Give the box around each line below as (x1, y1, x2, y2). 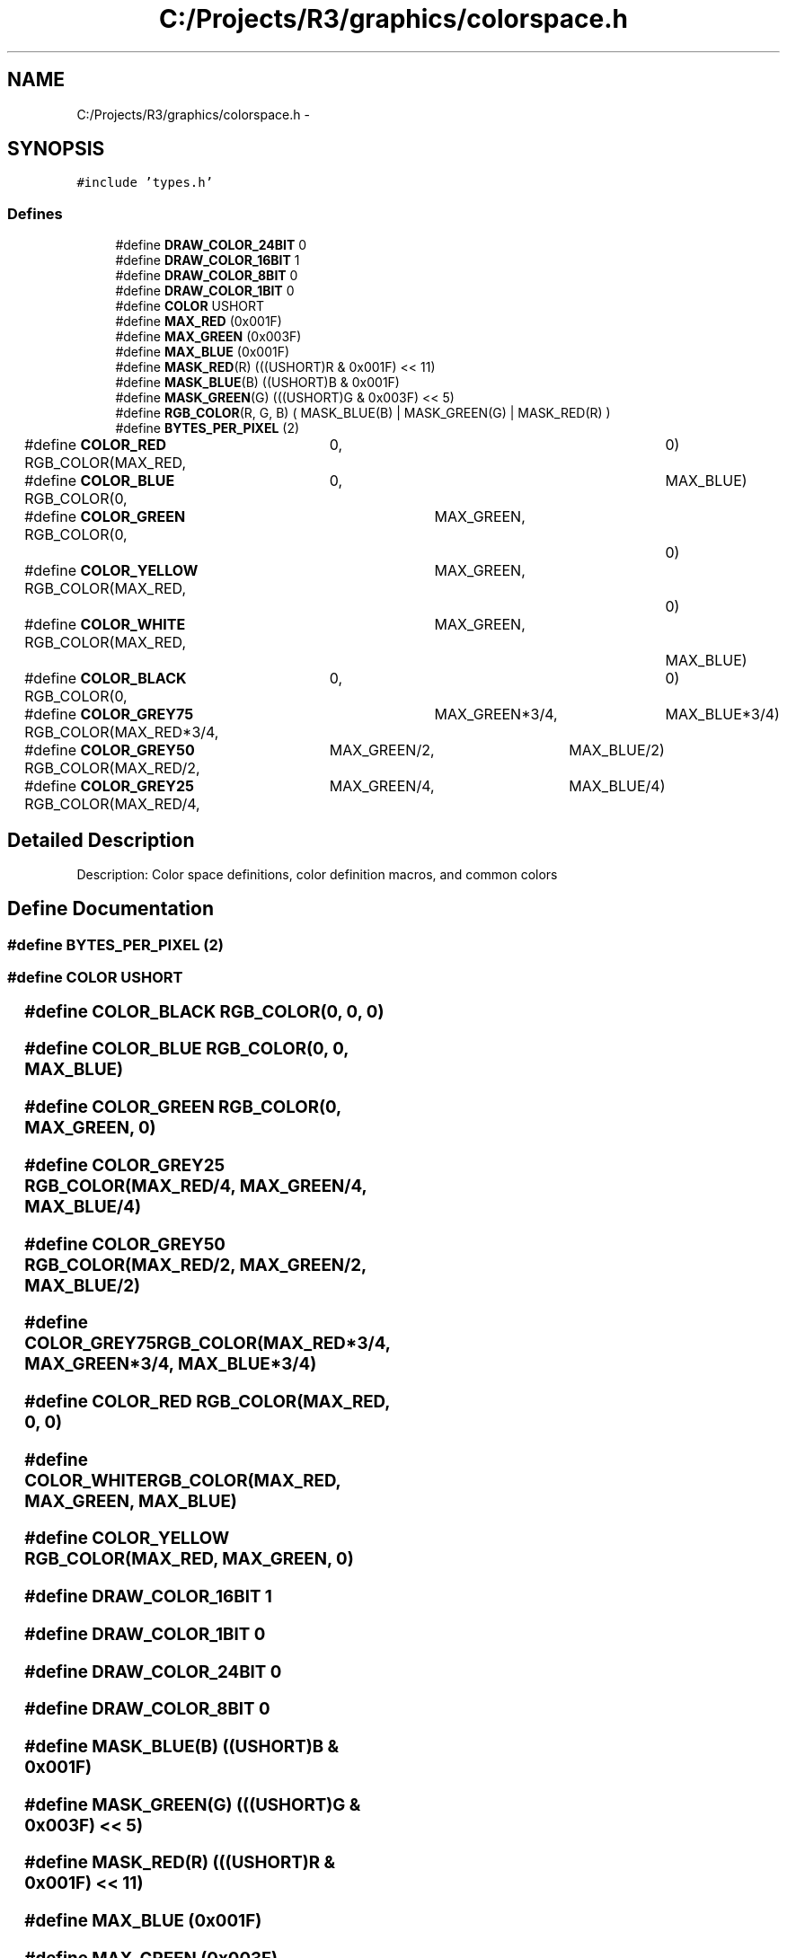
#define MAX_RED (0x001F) (115, 313, 282, 330)
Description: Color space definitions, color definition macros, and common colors (76, 867, 558, 883)
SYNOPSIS (7, 137, 105, 161)
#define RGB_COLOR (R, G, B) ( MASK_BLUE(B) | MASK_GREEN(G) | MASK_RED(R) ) (115, 405, 611, 421)
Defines (7, 204, 63, 223)
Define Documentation (7, 897, 214, 921)
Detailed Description (7, 828, 195, 851)
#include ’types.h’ (76, 175, 214, 190)
